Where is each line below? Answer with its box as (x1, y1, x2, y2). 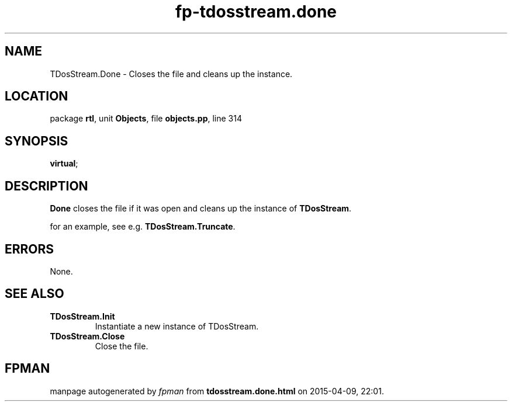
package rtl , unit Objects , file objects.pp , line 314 (50, 113, 242, 124)
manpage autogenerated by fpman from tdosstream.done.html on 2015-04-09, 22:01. (50, 386, 384, 396)
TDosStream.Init (50, 311, 115, 321)
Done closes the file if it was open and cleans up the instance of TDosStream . (50, 203, 352, 214)
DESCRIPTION (5, 178, 88, 193)
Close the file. (95, 341, 148, 351)
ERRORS (5, 241, 54, 256)
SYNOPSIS (5, 133, 68, 148)
